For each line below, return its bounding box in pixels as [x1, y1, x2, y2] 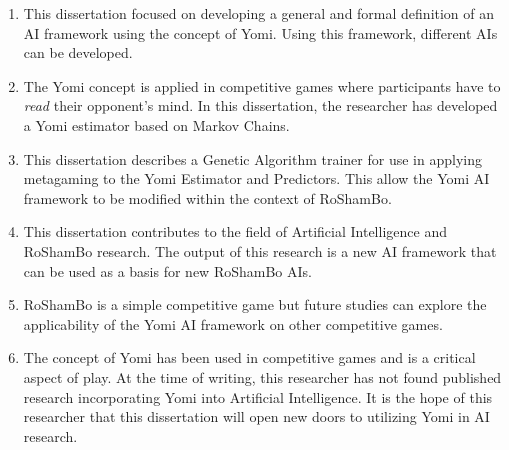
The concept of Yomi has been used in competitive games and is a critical [23, 347, 476, 368]
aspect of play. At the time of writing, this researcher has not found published [23, 366, 502, 387]
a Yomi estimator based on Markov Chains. [23, 114, 290, 135]
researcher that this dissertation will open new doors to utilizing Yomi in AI [23, 406, 490, 427]
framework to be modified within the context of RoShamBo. [23, 187, 392, 208]
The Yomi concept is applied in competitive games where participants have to [23, 75, 501, 96]
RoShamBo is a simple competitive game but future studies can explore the [23, 294, 487, 315]
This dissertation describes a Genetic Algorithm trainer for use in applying [23, 148, 482, 169]
